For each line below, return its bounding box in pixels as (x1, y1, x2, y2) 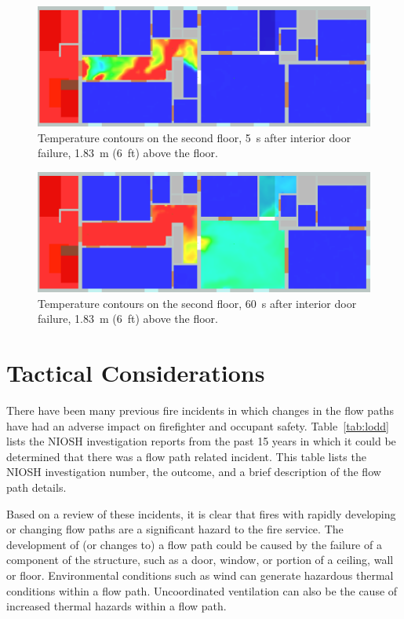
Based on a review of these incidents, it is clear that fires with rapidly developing (6, 505, 396, 522)
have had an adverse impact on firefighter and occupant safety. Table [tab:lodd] (6, 417, 389, 434)
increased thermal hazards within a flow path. (6, 598, 227, 614)
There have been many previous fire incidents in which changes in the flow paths (6, 402, 394, 419)
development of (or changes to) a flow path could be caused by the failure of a (6, 536, 382, 552)
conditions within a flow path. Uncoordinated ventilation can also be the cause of (6, 582, 398, 599)
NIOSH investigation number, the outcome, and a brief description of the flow (6, 463, 381, 480)
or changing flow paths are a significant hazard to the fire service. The (6, 521, 344, 537)
